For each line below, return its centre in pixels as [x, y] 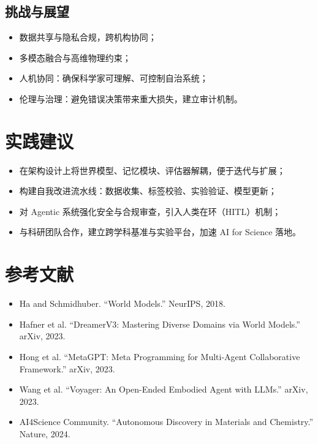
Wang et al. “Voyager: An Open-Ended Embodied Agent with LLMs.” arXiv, [164, 389]
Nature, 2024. [45, 433]
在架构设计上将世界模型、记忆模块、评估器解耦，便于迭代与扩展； [152, 170]
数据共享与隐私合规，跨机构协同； [88, 37]
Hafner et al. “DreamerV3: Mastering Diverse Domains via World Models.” [160, 324]
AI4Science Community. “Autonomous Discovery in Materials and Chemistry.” [166, 422]
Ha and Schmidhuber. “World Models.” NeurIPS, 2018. [122, 303]
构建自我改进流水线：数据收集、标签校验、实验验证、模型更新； [148, 191]
